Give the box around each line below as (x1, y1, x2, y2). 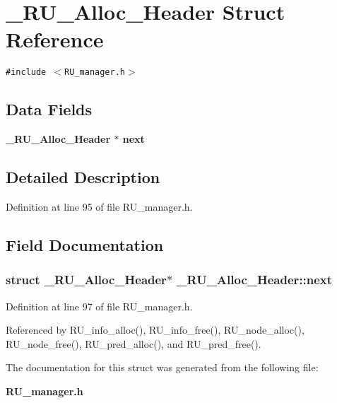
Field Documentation (6, 233, 164, 255)
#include (6, 67, 47, 78)
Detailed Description (6, 166, 160, 188)
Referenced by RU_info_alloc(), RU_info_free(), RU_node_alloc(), (6, 322, 305, 337)
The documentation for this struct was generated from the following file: (6, 360, 319, 375)
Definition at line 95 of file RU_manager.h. (6, 199, 193, 214)
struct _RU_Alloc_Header (6, 271, 167, 288)
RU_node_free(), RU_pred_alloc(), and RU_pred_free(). (6, 336, 261, 351)
